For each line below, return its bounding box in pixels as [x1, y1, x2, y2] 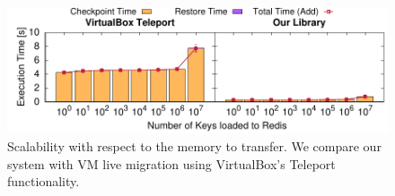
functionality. [7, 172, 80, 191]
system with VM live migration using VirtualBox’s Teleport [7, 154, 336, 173]
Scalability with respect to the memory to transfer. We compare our [7, 136, 382, 155]
